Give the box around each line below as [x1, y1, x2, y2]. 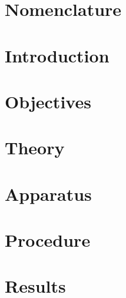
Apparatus [5, 181, 92, 206]
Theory [5, 135, 65, 160]
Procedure [5, 228, 91, 252]
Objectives [5, 89, 91, 113]
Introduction [5, 43, 110, 67]
